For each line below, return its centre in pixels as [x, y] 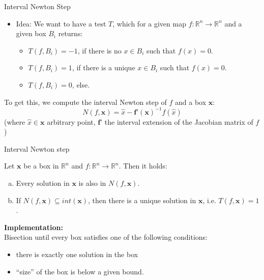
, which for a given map [149, 23]
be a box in [41, 166]
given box [31, 33]
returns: [70, 33]
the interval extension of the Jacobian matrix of [179, 121]
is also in [92, 183]
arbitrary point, [71, 121]
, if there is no [99, 50]
